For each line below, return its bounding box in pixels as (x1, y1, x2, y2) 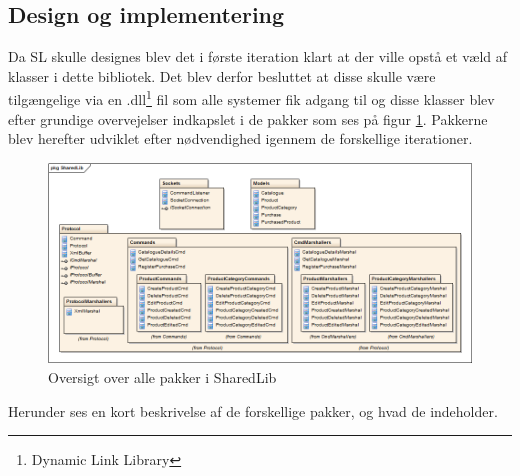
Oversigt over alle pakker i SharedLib (48, 367, 277, 388)
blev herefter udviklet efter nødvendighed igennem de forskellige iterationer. (8, 128, 473, 149)
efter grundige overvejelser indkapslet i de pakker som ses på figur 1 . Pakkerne (8, 108, 488, 129)
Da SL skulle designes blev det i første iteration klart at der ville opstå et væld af (8, 46, 508, 67)
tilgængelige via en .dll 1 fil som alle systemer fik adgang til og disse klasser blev (8, 86, 495, 110)
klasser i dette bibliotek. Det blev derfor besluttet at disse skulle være (8, 65, 436, 86)
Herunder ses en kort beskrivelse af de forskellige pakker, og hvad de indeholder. (8, 400, 498, 421)
